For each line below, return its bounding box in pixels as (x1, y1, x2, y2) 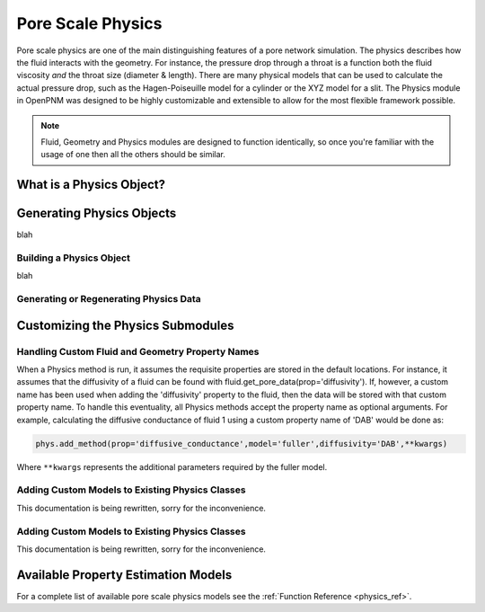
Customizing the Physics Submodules (16, 317, 234, 333)
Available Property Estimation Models (16, 567, 233, 582)
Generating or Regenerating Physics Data (16, 293, 201, 306)
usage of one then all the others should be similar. (40, 149, 226, 160)
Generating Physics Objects (16, 206, 177, 221)
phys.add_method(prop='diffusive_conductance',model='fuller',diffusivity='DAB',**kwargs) (35, 439, 448, 448)
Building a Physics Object (16, 252, 130, 264)
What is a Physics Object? (16, 177, 166, 192)
